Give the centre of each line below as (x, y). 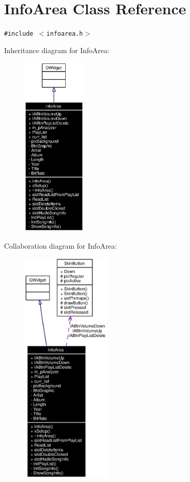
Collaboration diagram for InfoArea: (61, 245)
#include (19, 34)
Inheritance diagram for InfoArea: (57, 50)
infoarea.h (65, 34)
